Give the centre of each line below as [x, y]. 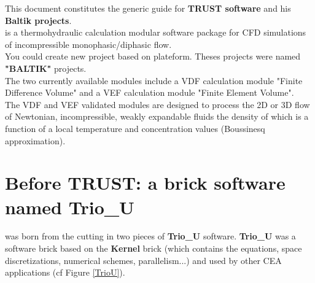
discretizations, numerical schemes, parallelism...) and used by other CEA [143, 260]
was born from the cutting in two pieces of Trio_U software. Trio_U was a [150, 236]
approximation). [35, 140]
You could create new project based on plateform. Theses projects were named [153, 56]
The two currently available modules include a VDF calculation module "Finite [154, 80]
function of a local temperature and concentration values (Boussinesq [135, 128]
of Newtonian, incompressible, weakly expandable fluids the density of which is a [157, 116]
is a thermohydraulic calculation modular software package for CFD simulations [156, 32]
